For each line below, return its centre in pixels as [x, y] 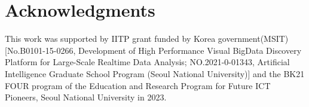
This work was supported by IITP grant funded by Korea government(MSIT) [147, 39]
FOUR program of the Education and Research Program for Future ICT [138, 85]
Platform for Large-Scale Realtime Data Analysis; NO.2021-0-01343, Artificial [147, 62]
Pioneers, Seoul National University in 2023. [86, 97]
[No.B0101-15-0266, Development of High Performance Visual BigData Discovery [153, 50]
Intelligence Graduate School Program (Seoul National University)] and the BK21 [155, 73]
